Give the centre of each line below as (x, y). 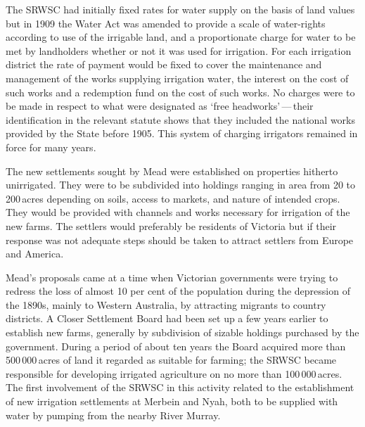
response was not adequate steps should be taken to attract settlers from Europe (180, 240)
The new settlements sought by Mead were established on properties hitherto (172, 171)
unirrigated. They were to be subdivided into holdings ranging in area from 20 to (181, 185)
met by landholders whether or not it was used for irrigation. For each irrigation (179, 50)
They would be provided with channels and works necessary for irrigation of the (178, 212)
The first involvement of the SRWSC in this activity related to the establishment (180, 387)
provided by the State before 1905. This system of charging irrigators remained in (182, 133)
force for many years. (51, 147)
